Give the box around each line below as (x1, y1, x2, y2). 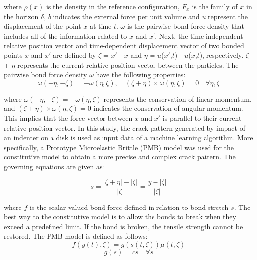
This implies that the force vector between (4, 112, 133, 123)
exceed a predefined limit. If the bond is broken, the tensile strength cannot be (4, 221, 243, 231)
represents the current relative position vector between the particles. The (17, 59, 239, 70)
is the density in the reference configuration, (46, 1, 180, 11)
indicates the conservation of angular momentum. (93, 103, 243, 113)
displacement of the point (4, 21, 81, 31)
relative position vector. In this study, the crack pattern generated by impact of (4, 122, 245, 133)
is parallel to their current (162, 112, 242, 123)
